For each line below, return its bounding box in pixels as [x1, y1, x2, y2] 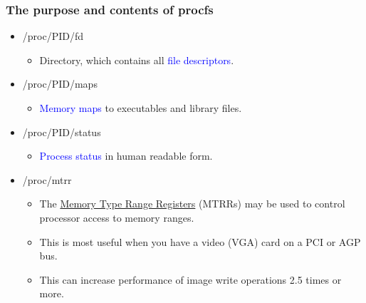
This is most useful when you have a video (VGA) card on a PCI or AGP [39, 234, 361, 249]
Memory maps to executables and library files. [39, 101, 242, 115]
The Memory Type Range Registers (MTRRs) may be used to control [39, 196, 345, 211]
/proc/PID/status [22, 124, 101, 139]
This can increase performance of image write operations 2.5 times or [39, 272, 342, 287]
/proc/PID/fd [22, 29, 84, 43]
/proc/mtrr [22, 172, 72, 187]
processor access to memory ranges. [39, 210, 194, 225]
